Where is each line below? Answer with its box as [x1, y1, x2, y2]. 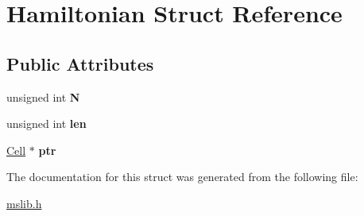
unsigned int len [6, 115, 87, 132]
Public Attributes [6, 51, 154, 75]
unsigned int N [6, 88, 80, 105]
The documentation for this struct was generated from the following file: [6, 168, 358, 185]
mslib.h [6, 195, 42, 211]
